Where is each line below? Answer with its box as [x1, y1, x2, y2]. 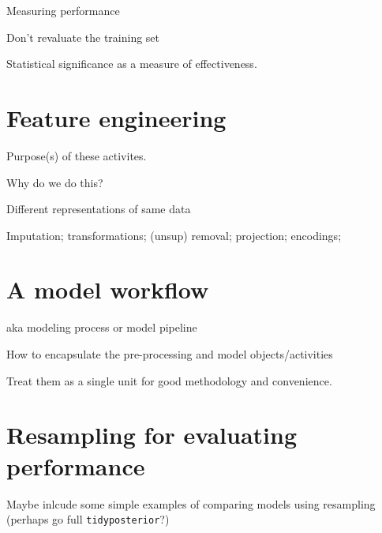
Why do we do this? [6, 174, 103, 190]
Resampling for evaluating [6, 419, 298, 451]
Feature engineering [6, 101, 227, 133]
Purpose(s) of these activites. [6, 147, 147, 163]
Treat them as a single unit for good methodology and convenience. [6, 372, 332, 388]
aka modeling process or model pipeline [6, 319, 197, 336]
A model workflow [6, 273, 209, 306]
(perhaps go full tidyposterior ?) [6, 511, 170, 527]
